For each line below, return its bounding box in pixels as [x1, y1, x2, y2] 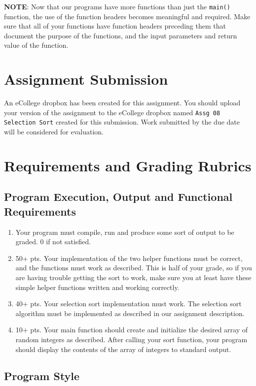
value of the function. [4, 40, 69, 50]
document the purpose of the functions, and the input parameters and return [4, 30, 237, 40]
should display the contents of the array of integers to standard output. [15, 344, 231, 354]
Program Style [4, 368, 80, 383]
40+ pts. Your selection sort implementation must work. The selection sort [15, 298, 242, 309]
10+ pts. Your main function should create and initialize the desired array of [15, 324, 248, 335]
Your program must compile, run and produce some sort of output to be [15, 226, 234, 237]
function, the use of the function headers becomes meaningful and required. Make [4, 11, 251, 21]
